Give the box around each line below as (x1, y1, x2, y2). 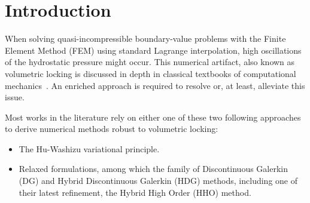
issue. (5, 91, 25, 103)
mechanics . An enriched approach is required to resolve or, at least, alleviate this (5, 79, 305, 91)
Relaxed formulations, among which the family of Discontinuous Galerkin (19, 162, 288, 175)
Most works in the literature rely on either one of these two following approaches (5, 110, 301, 123)
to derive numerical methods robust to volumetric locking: (5, 122, 218, 135)
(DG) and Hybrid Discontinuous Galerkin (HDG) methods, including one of (19, 174, 298, 187)
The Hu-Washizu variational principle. (19, 142, 160, 155)
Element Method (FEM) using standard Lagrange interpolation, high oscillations (5, 44, 302, 56)
